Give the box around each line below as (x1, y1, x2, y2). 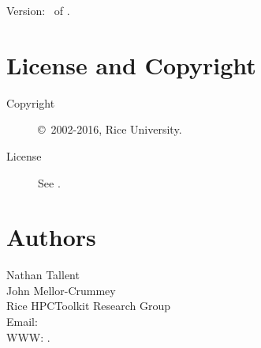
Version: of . (6, 2, 70, 18)
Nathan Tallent (6, 267, 80, 283)
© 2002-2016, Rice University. (38, 121, 182, 138)
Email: (6, 313, 38, 329)
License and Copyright (6, 48, 256, 81)
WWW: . (6, 328, 50, 345)
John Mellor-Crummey (6, 282, 116, 298)
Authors (6, 221, 96, 253)
